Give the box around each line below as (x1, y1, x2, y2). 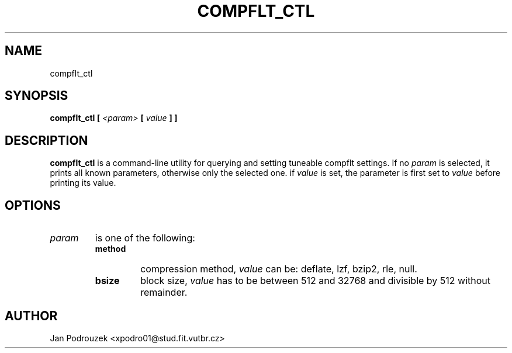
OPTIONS (5, 198, 61, 213)
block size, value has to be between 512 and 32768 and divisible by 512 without (140, 275, 491, 287)
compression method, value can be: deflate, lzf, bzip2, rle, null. (140, 263, 417, 275)
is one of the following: (95, 232, 195, 244)
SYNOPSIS (5, 88, 68, 103)
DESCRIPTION (5, 133, 88, 148)
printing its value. (50, 178, 116, 188)
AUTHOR (5, 308, 58, 323)
